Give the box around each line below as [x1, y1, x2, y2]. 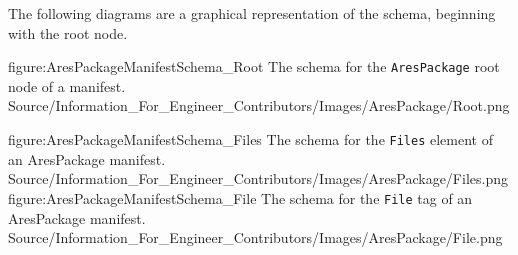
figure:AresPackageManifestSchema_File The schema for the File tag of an [8, 187, 473, 208]
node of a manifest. [8, 75, 126, 96]
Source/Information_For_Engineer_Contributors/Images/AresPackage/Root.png [8, 95, 510, 116]
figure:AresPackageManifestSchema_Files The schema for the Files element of [8, 129, 493, 150]
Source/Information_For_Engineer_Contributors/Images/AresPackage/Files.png [8, 168, 508, 189]
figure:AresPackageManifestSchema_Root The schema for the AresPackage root [8, 56, 500, 77]
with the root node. [8, 22, 128, 43]
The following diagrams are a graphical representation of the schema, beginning [8, 3, 496, 23]
